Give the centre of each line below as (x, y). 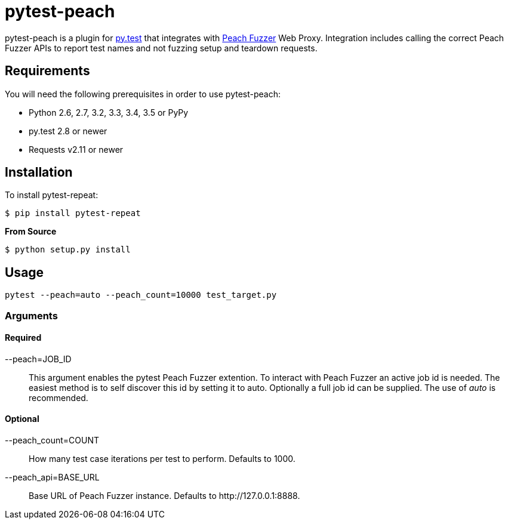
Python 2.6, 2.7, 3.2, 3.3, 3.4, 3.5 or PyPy (109, 112)
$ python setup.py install (68, 250)
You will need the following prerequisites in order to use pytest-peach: (143, 94)
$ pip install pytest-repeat (73, 213)
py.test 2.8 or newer (68, 131)
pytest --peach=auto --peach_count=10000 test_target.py (141, 295)
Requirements (47, 71)
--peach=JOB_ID (38, 359)
